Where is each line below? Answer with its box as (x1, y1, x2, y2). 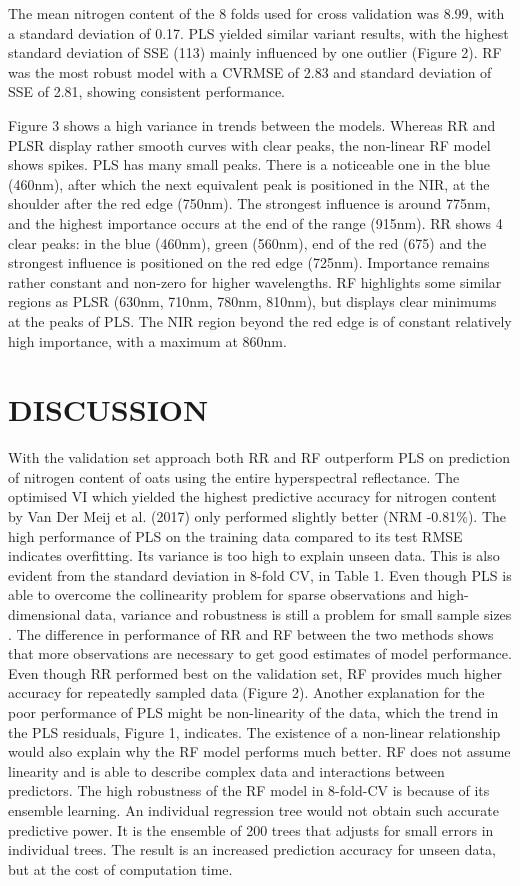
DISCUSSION (8, 389, 209, 430)
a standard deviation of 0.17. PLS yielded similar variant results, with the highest (8, 22, 509, 43)
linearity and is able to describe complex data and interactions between (8, 760, 445, 781)
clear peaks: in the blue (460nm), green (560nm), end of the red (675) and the (8, 232, 487, 253)
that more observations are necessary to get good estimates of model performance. (8, 643, 512, 664)
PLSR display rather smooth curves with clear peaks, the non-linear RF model (8, 134, 491, 155)
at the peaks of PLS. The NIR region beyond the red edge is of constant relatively (8, 310, 512, 331)
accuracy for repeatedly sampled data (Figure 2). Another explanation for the (8, 682, 485, 703)
